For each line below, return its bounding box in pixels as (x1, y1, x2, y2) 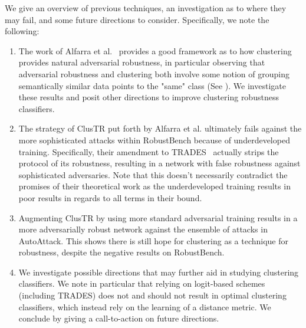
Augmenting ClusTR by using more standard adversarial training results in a (18, 211, 298, 224)
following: (5, 25, 40, 37)
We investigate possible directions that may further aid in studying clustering (18, 265, 299, 278)
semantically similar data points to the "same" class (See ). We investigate (18, 79, 286, 91)
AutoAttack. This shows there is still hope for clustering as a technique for (18, 234, 289, 247)
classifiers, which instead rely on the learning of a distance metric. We (18, 300, 271, 313)
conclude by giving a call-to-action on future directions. (18, 312, 219, 324)
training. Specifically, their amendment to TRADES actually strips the (18, 145, 279, 158)
